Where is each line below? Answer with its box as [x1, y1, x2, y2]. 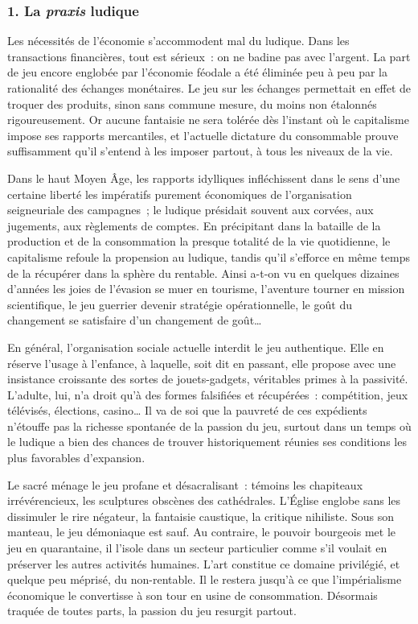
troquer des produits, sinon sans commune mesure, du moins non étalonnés [7, 95, 377, 112]
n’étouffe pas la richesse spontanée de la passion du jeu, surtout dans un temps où [7, 417, 412, 434]
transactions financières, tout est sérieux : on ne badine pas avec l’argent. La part [7, 48, 411, 64]
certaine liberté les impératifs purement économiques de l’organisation [7, 185, 352, 202]
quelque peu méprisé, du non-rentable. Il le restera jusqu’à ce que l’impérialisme [7, 571, 402, 588]
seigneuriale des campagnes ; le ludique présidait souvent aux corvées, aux [7, 201, 374, 218]
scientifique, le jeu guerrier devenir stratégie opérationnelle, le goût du [7, 295, 352, 312]
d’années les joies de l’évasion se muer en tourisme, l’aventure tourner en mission [7, 280, 405, 297]
